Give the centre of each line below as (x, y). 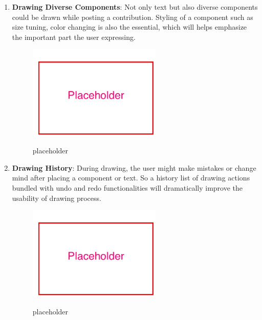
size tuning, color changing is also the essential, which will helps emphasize (129, 27)
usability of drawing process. (57, 198)
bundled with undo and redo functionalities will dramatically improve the (127, 188)
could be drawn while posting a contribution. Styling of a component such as (133, 17)
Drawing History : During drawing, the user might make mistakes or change (134, 167)
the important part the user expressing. (74, 37)
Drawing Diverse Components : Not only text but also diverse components (135, 7)
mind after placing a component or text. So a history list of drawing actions (131, 178)
